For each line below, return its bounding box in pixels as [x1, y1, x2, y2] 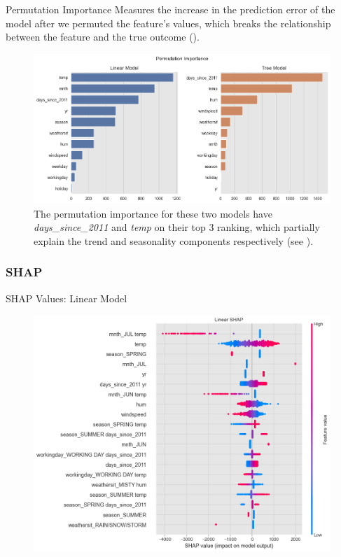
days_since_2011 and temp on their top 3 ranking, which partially [34, 220, 320, 234]
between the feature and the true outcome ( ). [6, 29, 200, 44]
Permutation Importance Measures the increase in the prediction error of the [6, 2, 335, 16]
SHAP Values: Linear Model [6, 290, 127, 305]
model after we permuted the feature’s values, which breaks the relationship [6, 15, 331, 30]
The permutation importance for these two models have [34, 206, 272, 220]
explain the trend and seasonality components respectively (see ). [34, 233, 314, 248]
